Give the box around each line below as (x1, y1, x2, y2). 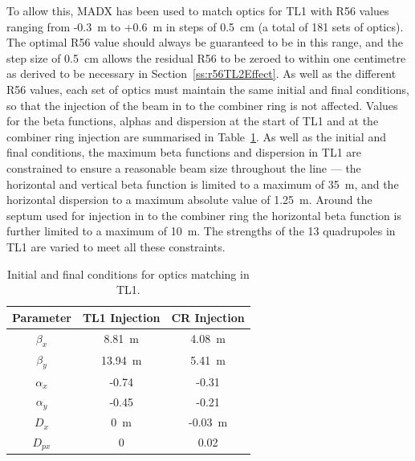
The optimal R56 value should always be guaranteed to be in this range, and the (6, 34, 404, 51)
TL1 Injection (82, 308, 161, 325)
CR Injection (171, 308, 245, 325)
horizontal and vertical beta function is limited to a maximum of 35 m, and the (6, 175, 399, 192)
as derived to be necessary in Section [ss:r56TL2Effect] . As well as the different (6, 65, 397, 82)
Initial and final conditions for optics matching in (7, 265, 250, 282)
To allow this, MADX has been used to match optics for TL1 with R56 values (6, 2, 389, 18)
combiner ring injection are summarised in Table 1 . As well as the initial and (6, 128, 386, 145)
